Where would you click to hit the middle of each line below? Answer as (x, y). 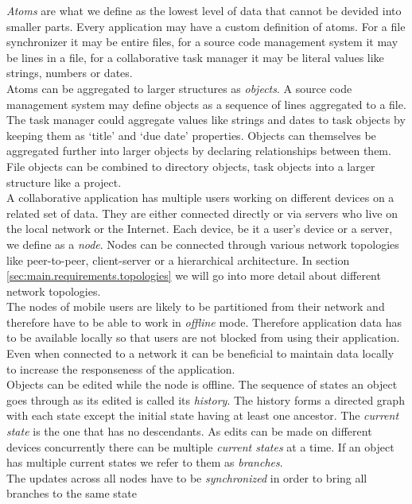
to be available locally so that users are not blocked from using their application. (203, 337)
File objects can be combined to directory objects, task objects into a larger (191, 166)
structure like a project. (64, 182)
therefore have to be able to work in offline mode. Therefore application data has (204, 322)
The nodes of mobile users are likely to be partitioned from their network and (196, 306)
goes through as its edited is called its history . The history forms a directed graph (206, 399)
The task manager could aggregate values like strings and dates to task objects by (206, 120)
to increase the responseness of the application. (121, 368)
